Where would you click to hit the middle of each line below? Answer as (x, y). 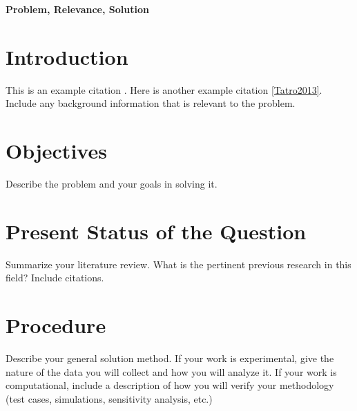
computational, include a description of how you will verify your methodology (170, 385)
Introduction (67, 56)
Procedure (56, 325)
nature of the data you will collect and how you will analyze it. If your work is (171, 371)
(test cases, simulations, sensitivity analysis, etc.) (109, 398)
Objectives (56, 151)
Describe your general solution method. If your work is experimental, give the (170, 358)
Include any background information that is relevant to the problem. (151, 103)
